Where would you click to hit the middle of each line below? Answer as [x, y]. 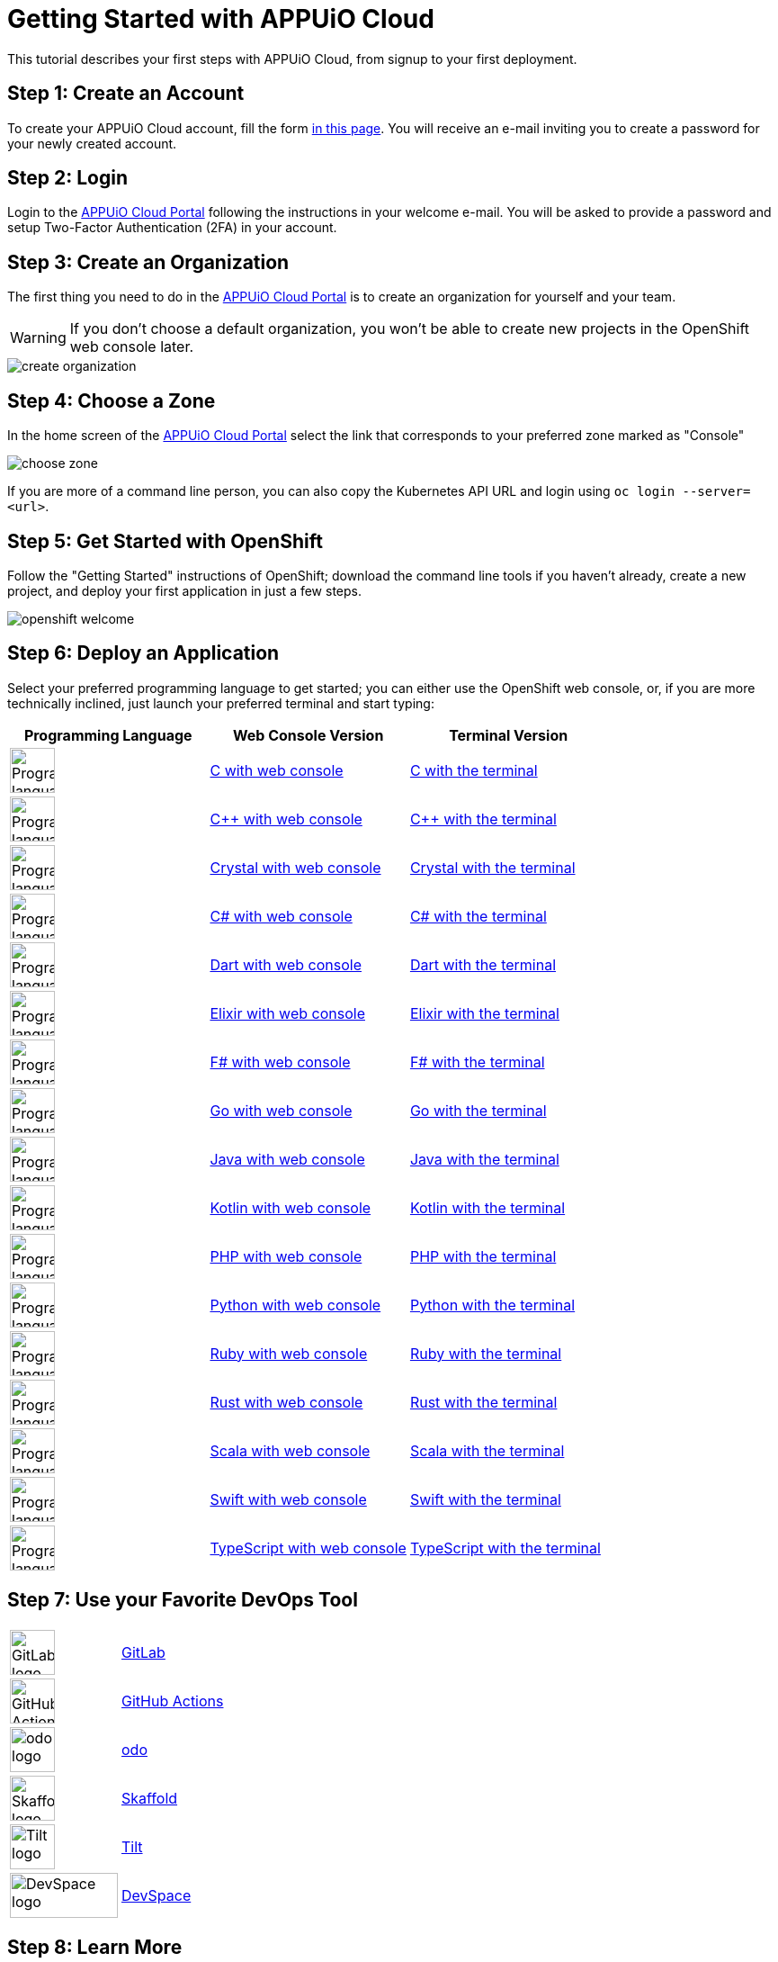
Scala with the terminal [487, 1450]
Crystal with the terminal [492, 867]
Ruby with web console [289, 1353]
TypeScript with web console [308, 1548]
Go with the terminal [478, 1110]
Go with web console [281, 1110]
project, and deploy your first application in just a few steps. [184, 590]
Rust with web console [286, 1402]
